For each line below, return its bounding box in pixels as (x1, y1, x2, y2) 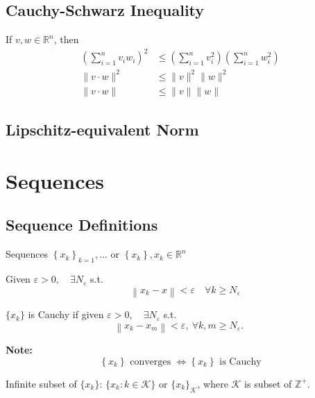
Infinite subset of (6, 376, 77, 390)
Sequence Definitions (6, 214, 158, 235)
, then (53, 32, 79, 47)
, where (197, 376, 228, 390)
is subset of (244, 376, 292, 390)
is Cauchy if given (28, 307, 104, 322)
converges (130, 356, 171, 367)
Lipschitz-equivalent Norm (6, 119, 199, 140)
